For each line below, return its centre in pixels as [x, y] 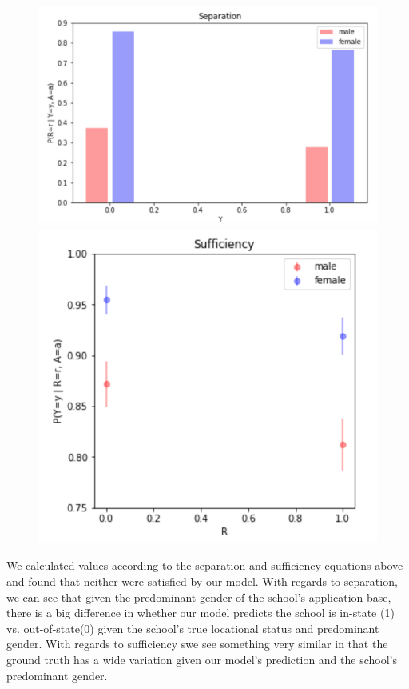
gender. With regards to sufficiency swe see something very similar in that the [197, 644]
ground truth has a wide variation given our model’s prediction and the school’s [202, 659]
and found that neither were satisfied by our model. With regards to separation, [202, 581]
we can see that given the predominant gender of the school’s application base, [199, 597]
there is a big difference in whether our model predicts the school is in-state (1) [201, 613]
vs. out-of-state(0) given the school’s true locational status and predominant [193, 628]
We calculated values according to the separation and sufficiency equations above [205, 565]
